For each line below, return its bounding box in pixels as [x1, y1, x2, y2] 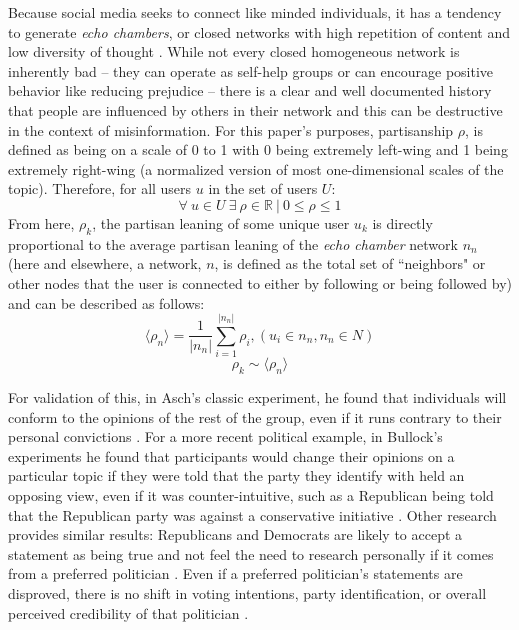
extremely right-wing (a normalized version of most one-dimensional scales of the [8, 158, 504, 179]
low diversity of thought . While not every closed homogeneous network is [8, 41, 460, 62]
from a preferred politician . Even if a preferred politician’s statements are [8, 563, 463, 584]
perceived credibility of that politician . [8, 602, 249, 623]
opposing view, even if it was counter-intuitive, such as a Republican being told [8, 485, 494, 505]
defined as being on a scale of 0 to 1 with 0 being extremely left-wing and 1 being [8, 139, 508, 160]
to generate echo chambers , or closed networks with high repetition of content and [8, 21, 510, 42]
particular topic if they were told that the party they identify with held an [8, 465, 465, 486]
